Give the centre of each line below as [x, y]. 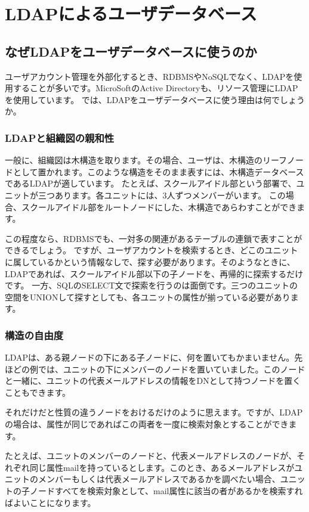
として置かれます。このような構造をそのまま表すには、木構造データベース [158, 171]
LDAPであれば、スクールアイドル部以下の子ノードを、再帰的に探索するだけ [154, 273]
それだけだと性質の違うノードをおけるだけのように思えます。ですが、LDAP [154, 412]
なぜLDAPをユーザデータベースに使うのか [131, 51]
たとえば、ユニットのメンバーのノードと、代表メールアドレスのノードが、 [151, 456]
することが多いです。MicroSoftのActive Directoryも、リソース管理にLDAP [155, 88]
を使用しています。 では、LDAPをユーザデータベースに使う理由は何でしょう [155, 99]
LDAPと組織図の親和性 [60, 137]
